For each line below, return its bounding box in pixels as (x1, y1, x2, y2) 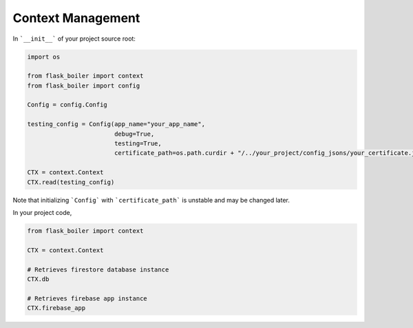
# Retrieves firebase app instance (27, 294, 147, 303)
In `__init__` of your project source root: (12, 34, 136, 43)
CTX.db (27, 275, 50, 283)
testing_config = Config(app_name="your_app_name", (27, 121, 206, 128)
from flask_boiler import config (27, 81, 140, 90)
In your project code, (12, 208, 72, 216)
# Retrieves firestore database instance (27, 265, 169, 274)
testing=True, (114, 140, 162, 147)
